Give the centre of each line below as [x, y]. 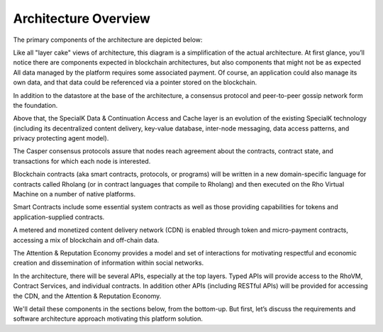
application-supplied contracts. [59, 217]
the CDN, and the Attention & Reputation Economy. [87, 296]
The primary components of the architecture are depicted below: [108, 40]
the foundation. [35, 105]
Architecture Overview [82, 18]
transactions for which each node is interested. [82, 161]
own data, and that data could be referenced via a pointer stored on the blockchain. [135, 82]
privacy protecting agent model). [61, 138]
